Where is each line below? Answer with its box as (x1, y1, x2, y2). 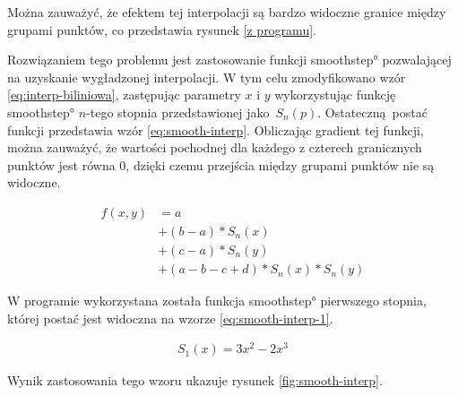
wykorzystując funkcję (274, 85, 396, 104)
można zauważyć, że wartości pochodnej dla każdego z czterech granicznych (7, 138, 422, 157)
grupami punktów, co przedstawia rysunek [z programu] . (7, 20, 316, 39)
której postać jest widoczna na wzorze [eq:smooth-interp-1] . (7, 308, 333, 327)
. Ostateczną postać (317, 102, 428, 121)
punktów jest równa (7, 155, 116, 174)
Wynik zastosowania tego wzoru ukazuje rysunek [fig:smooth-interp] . (7, 371, 383, 390)
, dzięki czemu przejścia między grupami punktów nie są (125, 155, 435, 174)
